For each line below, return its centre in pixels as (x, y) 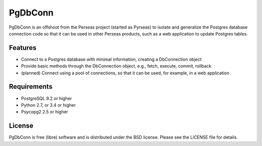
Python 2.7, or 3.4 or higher (49, 105)
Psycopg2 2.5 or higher (45, 112)
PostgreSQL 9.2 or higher (47, 98)
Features (23, 48)
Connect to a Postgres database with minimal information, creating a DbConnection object (111, 59)
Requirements (31, 87)
